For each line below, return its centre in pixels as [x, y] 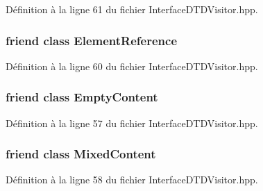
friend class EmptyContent [82, 97]
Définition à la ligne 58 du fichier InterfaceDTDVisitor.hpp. [132, 180]
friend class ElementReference [92, 40]
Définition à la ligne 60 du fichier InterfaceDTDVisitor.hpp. [132, 66]
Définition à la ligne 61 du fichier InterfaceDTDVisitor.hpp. [132, 9]
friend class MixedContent [81, 154]
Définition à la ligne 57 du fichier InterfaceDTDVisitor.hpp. [132, 123]
